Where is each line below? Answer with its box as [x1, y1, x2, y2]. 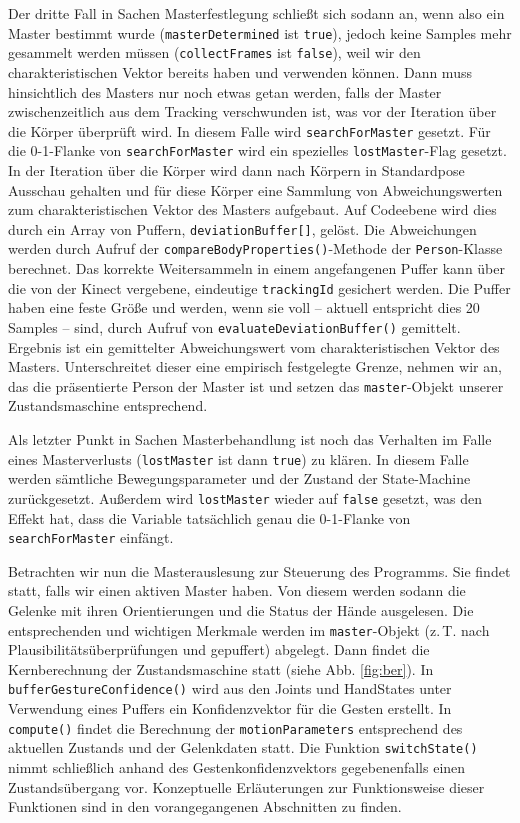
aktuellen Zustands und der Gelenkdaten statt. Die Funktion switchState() [8, 737, 478, 758]
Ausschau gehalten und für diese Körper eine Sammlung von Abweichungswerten [8, 179, 503, 200]
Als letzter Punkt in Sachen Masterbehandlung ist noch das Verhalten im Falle [8, 429, 492, 450]
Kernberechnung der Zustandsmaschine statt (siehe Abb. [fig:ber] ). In [8, 658, 434, 679]
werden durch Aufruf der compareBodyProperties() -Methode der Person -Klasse [8, 238, 503, 259]
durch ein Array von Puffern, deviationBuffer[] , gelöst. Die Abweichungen [8, 218, 477, 239]
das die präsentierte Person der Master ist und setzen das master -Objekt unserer [8, 375, 504, 396]
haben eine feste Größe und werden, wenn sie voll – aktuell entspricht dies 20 [8, 297, 480, 318]
